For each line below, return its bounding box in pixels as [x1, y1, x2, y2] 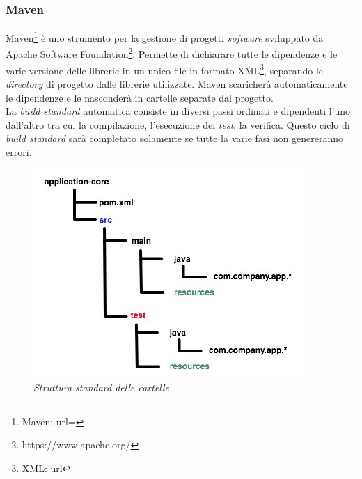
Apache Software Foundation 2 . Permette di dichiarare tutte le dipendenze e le [6, 45, 338, 61]
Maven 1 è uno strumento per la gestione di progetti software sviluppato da [6, 29, 324, 45]
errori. [6, 144, 32, 159]
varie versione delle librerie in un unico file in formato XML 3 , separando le [6, 61, 324, 77]
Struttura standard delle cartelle [33, 380, 170, 395]
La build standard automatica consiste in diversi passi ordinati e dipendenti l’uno [6, 104, 351, 118]
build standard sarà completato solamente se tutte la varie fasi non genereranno [6, 131, 344, 146]
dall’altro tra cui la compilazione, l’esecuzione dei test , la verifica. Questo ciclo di [6, 117, 350, 132]
